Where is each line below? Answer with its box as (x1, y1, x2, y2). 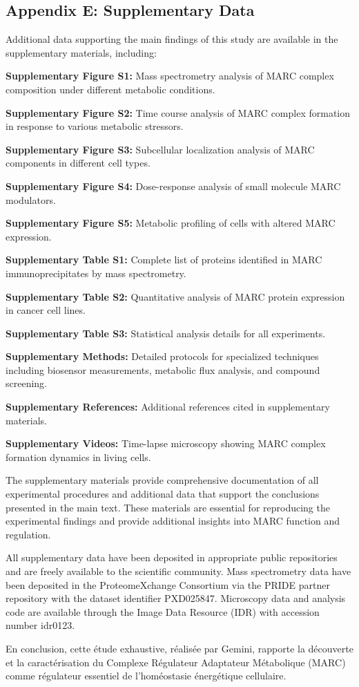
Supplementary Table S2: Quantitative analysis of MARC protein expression (6, 289, 345, 303)
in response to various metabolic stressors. (6, 119, 184, 133)
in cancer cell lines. (6, 303, 86, 317)
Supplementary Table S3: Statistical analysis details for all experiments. (6, 326, 326, 340)
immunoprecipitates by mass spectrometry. (6, 265, 186, 280)
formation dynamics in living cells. (6, 449, 151, 464)
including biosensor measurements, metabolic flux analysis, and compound (6, 362, 320, 377)
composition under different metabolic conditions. (6, 82, 215, 96)
